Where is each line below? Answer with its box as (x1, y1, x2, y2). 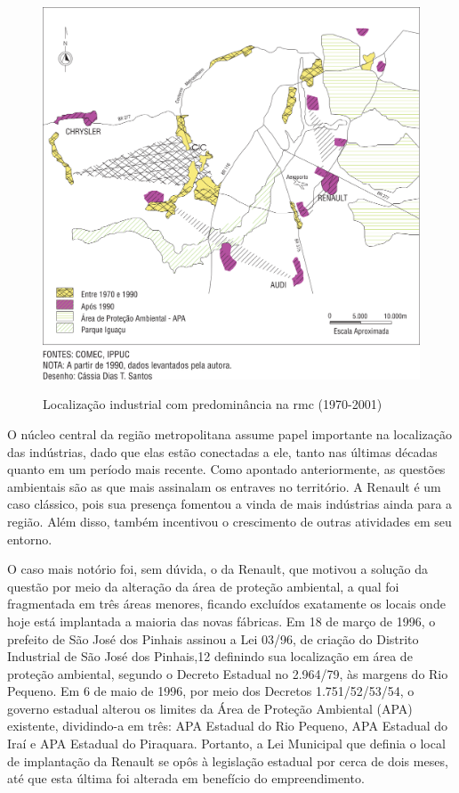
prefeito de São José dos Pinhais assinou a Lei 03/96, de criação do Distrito (7, 629, 419, 648)
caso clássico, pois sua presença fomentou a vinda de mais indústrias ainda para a (7, 495, 453, 513)
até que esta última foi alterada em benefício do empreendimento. (7, 769, 365, 788)
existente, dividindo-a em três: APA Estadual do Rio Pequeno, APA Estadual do (7, 716, 448, 735)
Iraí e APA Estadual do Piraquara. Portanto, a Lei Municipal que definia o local (7, 734, 446, 753)
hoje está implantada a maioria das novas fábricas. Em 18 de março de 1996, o (7, 611, 436, 630)
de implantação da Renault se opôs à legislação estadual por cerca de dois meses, (7, 751, 448, 770)
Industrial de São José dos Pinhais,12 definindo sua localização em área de (7, 647, 413, 666)
